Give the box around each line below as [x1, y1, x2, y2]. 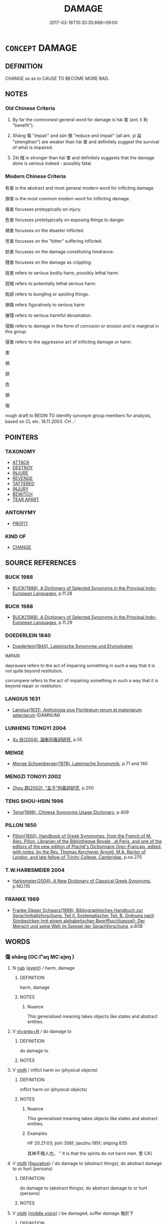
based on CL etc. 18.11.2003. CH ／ [5, 418, 77, 424]
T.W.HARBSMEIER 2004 [5, 867, 65, 873]
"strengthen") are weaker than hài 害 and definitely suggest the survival [12, 139, 160, 145]
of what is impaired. [12, 144, 53, 150]
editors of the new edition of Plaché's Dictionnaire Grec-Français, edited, [12, 843, 162, 849]
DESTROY [12, 465, 33, 471]
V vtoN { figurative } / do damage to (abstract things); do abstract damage [12, 1161, 162, 1167]
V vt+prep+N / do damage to [12, 1028, 72, 1034]
